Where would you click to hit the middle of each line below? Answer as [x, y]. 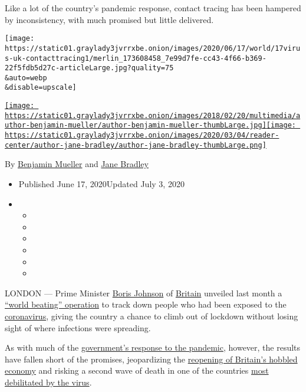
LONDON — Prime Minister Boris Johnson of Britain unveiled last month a [144, 293]
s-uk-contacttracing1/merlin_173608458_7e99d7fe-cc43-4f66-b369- [136, 58]
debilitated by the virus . [48, 382]
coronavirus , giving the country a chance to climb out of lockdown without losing [152, 316]
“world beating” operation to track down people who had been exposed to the [146, 304]
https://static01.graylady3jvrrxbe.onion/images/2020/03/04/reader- [142, 135]
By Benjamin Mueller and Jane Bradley [77, 164]
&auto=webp [26, 78]
